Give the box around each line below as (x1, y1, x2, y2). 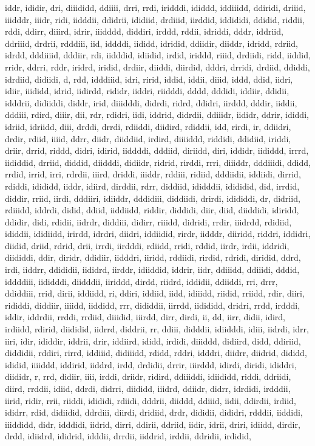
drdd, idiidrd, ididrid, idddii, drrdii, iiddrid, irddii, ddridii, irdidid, (5, 430, 251, 442)
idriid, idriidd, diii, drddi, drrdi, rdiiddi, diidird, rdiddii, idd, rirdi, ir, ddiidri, (5, 120, 291, 132)
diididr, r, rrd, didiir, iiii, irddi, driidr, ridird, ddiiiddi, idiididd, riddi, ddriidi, (5, 370, 291, 383)
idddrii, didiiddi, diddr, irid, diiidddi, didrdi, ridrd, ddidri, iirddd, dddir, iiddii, (5, 96, 297, 109)
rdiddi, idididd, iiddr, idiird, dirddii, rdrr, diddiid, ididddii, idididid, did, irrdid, (5, 179, 300, 192)
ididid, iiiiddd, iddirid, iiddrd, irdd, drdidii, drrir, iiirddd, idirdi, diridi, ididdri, (5, 358, 297, 371)
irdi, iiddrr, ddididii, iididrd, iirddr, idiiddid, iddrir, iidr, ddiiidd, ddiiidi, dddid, (5, 263, 300, 276)
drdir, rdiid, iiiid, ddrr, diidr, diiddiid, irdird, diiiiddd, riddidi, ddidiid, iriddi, (5, 132, 291, 145)
